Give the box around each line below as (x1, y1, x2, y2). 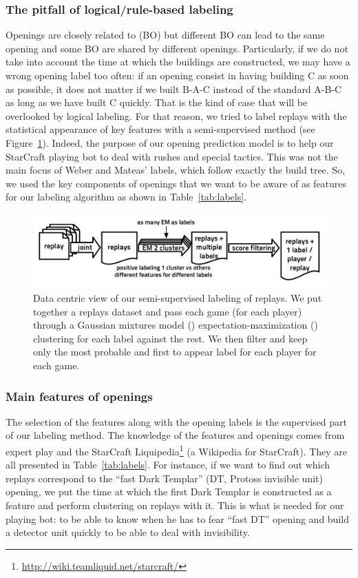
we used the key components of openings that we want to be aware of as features (6, 176, 347, 190)
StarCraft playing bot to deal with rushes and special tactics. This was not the (6, 149, 338, 163)
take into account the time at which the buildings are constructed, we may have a (6, 54, 350, 69)
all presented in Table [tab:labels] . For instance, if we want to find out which (6, 457, 330, 472)
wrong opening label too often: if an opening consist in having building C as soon (6, 68, 349, 82)
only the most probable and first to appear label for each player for (33, 344, 317, 359)
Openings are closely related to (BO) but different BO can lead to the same (6, 28, 325, 42)
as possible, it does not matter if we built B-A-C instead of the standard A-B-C (6, 81, 342, 96)
